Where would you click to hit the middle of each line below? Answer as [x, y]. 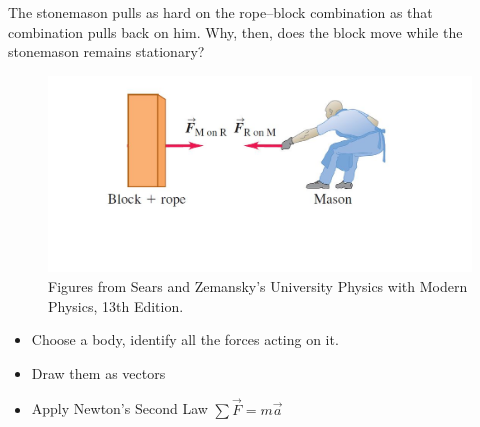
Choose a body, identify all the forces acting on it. [185, 339]
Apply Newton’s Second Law [119, 408]
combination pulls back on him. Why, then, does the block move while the [235, 31]
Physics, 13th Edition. [116, 305]
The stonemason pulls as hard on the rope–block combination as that [220, 12]
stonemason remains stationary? [106, 51]
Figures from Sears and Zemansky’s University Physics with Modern [258, 286]
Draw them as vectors [98, 372]
